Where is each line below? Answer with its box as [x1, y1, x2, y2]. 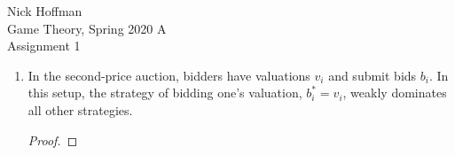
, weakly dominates [342, 83, 447, 102]
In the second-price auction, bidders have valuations [27, 66, 310, 84]
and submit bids [328, 66, 417, 84]
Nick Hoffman [7, 2, 82, 19]
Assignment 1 [7, 36, 81, 55]
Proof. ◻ [27, 130, 78, 149]
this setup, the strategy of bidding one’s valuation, [27, 83, 302, 102]
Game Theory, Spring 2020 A [7, 19, 167, 37]
